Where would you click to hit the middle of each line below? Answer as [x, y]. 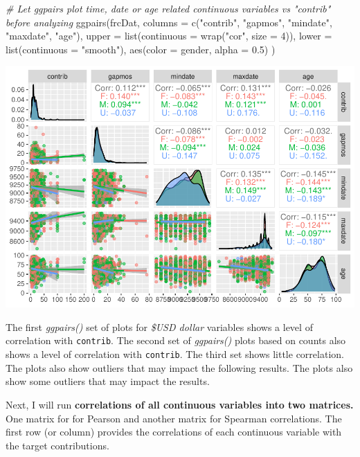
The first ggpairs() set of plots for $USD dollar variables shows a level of [159, 326]
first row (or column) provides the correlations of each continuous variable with [174, 432]
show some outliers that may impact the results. [108, 381]
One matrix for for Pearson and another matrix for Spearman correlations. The [174, 418]
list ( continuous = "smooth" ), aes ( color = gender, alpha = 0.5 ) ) [141, 49]
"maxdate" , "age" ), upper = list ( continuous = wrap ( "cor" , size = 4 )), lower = [169, 36]
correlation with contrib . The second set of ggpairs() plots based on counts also [176, 340]
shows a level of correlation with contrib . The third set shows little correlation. [175, 354]
